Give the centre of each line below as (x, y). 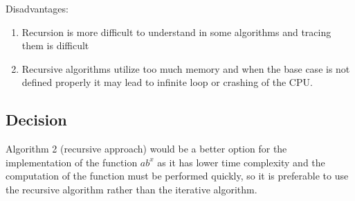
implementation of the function (72, 162)
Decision (36, 120)
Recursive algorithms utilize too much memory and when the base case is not (186, 68)
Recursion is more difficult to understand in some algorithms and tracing (176, 32)
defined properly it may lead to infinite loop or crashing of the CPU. (167, 82)
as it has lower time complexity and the (241, 162)
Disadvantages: (37, 8)
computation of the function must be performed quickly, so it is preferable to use (177, 176)
